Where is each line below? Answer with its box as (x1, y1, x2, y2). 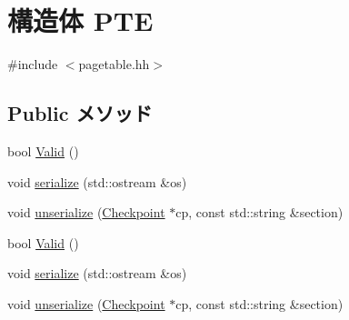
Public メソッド (7, 99, 153, 127)
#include (7, 55, 58, 74)
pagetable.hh (78, 55, 150, 74)
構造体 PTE (7, 2, 154, 39)
